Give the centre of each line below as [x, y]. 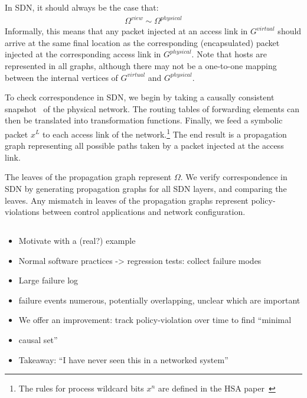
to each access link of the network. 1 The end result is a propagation [165, 133]
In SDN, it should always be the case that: [82, 7]
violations [22, 212]
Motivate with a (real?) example [77, 241]
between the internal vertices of [61, 77]
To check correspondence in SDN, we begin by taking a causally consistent [140, 97]
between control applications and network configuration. [144, 212]
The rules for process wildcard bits [81, 388]
